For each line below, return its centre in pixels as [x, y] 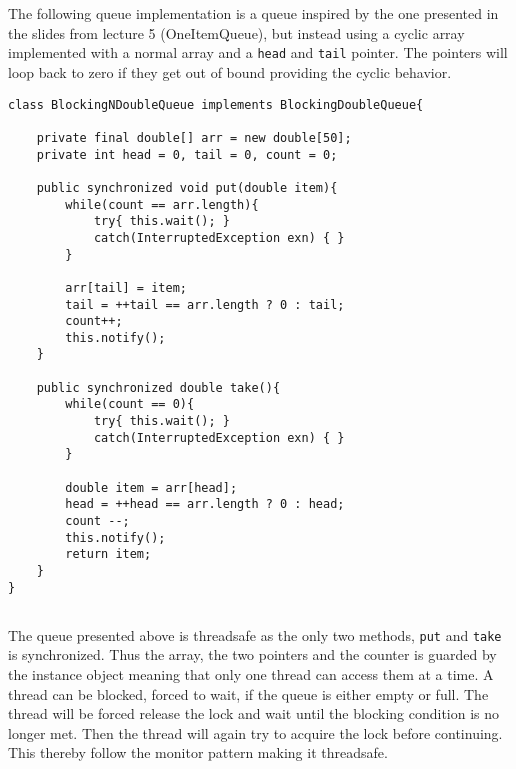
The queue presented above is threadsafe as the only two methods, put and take [255, 634]
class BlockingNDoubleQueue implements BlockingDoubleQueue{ [216, 104]
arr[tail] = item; [126, 287]
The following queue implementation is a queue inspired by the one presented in [253, 13]
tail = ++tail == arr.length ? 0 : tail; [205, 304]
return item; [108, 554]
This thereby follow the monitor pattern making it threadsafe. [198, 752]
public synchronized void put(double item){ [187, 187]
